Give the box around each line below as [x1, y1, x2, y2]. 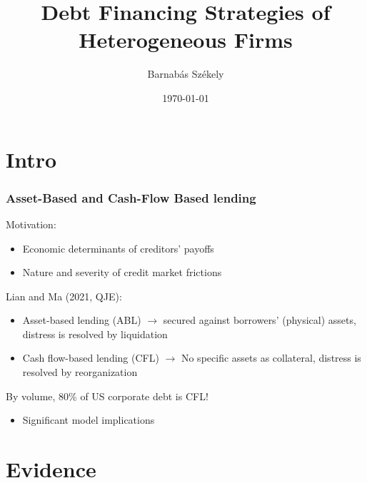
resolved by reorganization [22, 365, 138, 380]
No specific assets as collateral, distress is [181, 350, 361, 365]
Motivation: [6, 216, 56, 231]
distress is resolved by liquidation [22, 326, 168, 341]
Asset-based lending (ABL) [22, 312, 141, 327]
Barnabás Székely [147, 66, 224, 81]
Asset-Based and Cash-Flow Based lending [6, 188, 256, 206]
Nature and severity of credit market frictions [22, 265, 222, 280]
